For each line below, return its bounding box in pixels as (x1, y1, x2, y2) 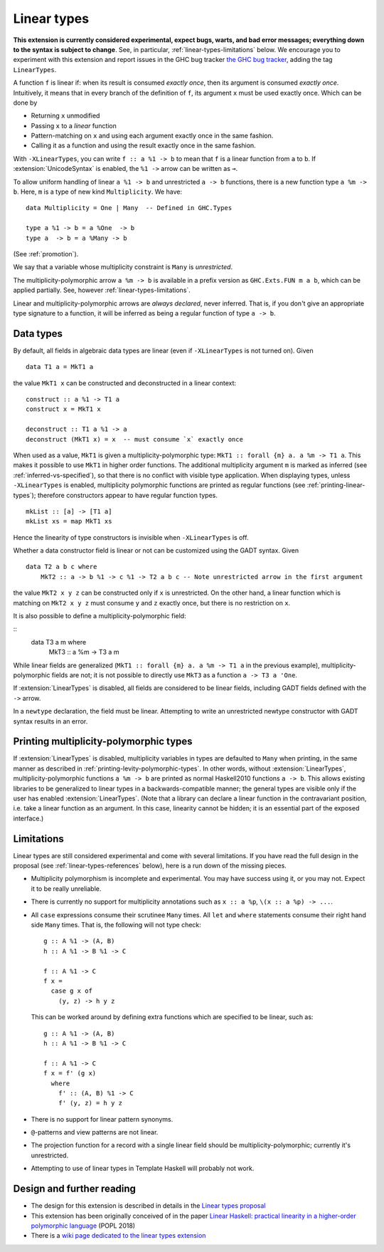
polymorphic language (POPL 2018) (31, 1221, 135, 1230)
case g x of (50, 987, 92, 995)
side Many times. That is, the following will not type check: (31, 921, 202, 929)
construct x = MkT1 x (26, 405, 101, 413)
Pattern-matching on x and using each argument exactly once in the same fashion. (31, 132, 274, 140)
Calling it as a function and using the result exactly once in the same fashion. (31, 141, 256, 150)
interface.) (13, 814, 44, 823)
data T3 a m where (31, 637, 87, 646)
